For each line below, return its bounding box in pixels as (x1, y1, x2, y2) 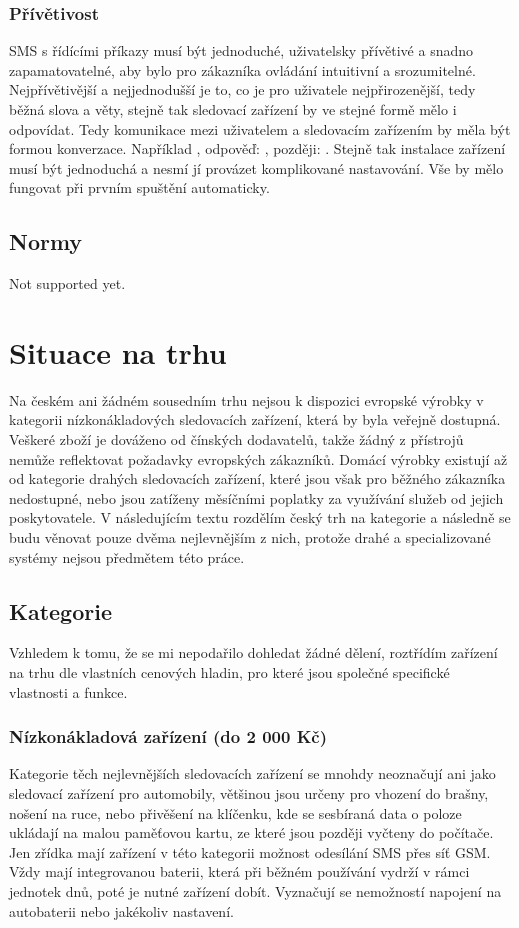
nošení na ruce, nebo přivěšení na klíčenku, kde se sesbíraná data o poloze (9, 802, 462, 823)
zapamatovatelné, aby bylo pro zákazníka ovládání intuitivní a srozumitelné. (9, 59, 476, 80)
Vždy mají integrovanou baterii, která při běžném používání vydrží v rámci (9, 861, 470, 882)
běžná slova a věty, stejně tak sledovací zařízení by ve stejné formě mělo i (9, 99, 457, 119)
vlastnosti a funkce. (9, 681, 128, 702)
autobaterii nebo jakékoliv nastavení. (9, 900, 234, 921)
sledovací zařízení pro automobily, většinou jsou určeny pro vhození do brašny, (9, 783, 489, 804)
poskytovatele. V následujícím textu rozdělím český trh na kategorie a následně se (9, 507, 511, 528)
